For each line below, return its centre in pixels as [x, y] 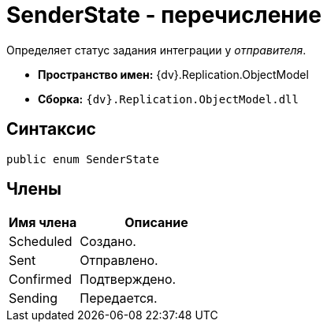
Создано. [108, 242]
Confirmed [40, 280]
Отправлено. [119, 261]
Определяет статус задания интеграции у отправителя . [156, 50]
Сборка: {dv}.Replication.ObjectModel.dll [168, 99]
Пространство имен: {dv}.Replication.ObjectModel [173, 74]
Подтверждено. [128, 280]
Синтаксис [51, 129]
